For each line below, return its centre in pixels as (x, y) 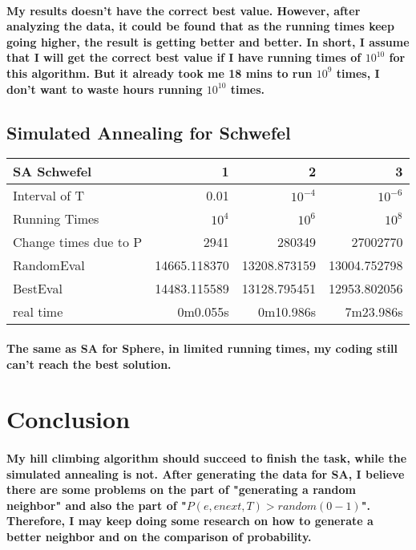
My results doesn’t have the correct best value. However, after (184, 10)
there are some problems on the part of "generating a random (181, 489)
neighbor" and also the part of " (97, 505)
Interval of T (48, 196)
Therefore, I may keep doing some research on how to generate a (190, 521)
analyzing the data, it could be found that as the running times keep (200, 26)
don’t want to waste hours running (105, 89)
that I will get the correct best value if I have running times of (184, 57)
